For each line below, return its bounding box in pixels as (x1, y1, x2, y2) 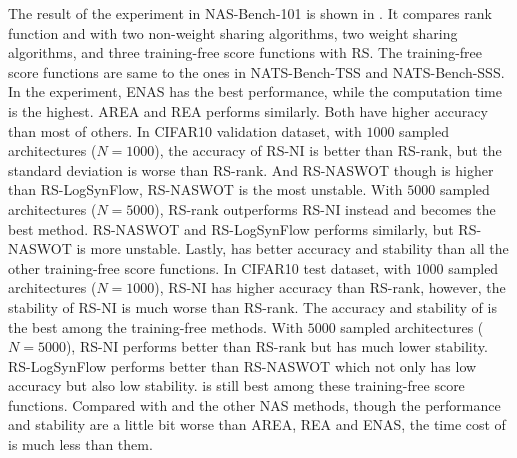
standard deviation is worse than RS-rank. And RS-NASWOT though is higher (8, 159, 494, 180)
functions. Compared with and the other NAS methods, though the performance (8, 394, 501, 415)
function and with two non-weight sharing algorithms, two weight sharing (8, 22, 458, 43)
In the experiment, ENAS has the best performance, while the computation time (8, 81, 502, 102)
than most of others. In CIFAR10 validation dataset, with (8, 120, 362, 141)
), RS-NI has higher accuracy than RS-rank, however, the (154, 277, 506, 298)
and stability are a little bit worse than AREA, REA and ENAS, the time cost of (8, 414, 506, 435)
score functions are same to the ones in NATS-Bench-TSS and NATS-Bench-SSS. (8, 61, 505, 82)
